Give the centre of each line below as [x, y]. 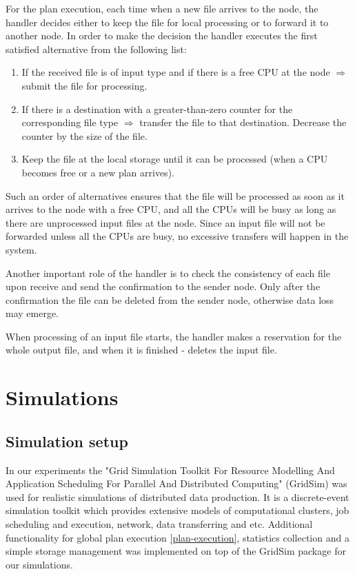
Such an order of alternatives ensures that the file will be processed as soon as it [175, 195]
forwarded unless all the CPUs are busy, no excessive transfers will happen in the [177, 236]
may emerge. [32, 313]
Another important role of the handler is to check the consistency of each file [168, 273]
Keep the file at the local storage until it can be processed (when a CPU [175, 159]
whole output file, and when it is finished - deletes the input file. [141, 350]
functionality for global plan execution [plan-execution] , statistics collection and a [177, 537]
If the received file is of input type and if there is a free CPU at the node [176, 72]
